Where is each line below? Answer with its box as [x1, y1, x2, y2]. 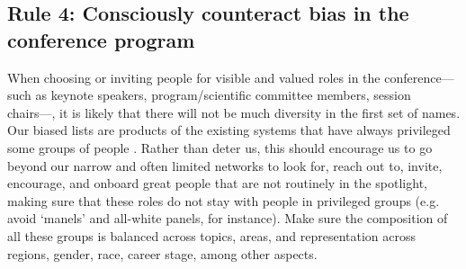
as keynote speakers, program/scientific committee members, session [35, 85, 411, 104]
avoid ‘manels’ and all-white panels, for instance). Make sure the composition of [7, 209, 448, 228]
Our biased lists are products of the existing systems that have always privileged [7, 121, 451, 139]
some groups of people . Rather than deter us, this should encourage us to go [7, 138, 433, 157]
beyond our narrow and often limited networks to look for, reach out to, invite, [7, 156, 443, 175]
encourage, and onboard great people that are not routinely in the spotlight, [7, 174, 427, 193]
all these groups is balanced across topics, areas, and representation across [7, 226, 417, 245]
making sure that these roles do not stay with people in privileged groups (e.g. [7, 191, 440, 210]
